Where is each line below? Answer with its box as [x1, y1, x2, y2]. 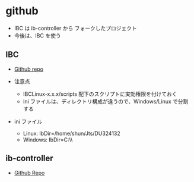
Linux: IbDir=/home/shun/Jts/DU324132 [23, 130, 121, 137]
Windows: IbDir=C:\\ [23, 136, 73, 143]
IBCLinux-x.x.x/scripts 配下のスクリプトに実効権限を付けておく [23, 90, 177, 98]
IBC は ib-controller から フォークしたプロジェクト [14, 24, 137, 32]
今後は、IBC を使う [14, 32, 61, 39]
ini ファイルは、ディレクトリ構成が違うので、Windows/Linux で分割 [23, 98, 189, 105]
